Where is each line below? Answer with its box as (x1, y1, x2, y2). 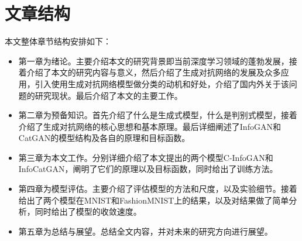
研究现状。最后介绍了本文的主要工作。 (35, 89, 183, 101)
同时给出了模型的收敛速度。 (35, 205, 142, 218)
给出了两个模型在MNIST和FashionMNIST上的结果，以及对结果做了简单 (18, 194, 289, 206)
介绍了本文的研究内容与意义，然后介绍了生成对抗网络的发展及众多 (26, 66, 281, 78)
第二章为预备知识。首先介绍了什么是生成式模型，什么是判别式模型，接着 (18, 109, 297, 121)
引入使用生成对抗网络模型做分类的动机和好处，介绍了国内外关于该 (35, 77, 289, 89)
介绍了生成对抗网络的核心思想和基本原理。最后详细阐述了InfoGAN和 (18, 120, 281, 132)
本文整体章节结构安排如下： (5, 35, 111, 47)
